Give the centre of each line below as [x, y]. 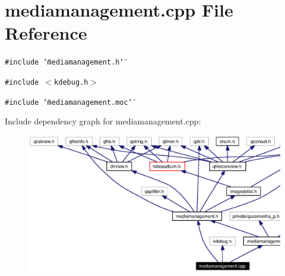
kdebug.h [71, 82]
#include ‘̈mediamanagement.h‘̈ [64, 62]
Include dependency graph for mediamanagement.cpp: [103, 121]
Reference [46, 33]
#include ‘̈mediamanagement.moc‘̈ [69, 102]
